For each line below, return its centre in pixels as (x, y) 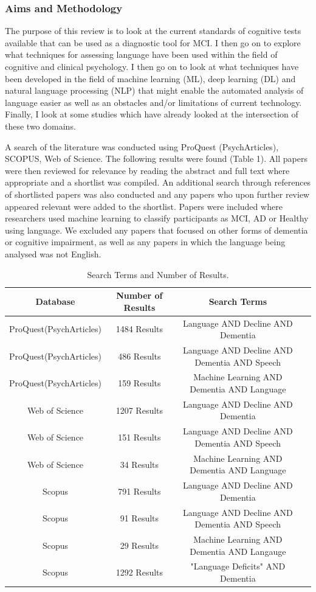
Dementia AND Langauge (238, 551)
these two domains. (40, 126)
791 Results (139, 491)
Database (55, 301)
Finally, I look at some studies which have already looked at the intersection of (152, 114)
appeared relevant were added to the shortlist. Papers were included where (144, 206)
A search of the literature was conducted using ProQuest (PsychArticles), (142, 146)
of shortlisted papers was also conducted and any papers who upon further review (157, 194)
